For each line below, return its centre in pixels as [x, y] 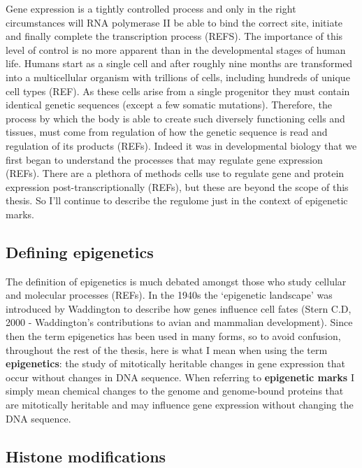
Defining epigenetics [80, 251]
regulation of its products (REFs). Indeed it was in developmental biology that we [181, 145]
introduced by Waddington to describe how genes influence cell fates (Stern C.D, [179, 308]
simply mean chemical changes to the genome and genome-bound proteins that [175, 391]
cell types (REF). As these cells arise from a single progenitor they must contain [178, 91]
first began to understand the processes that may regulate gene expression [164, 159]
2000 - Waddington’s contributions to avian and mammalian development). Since [179, 322]
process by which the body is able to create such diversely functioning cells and [175, 118]
